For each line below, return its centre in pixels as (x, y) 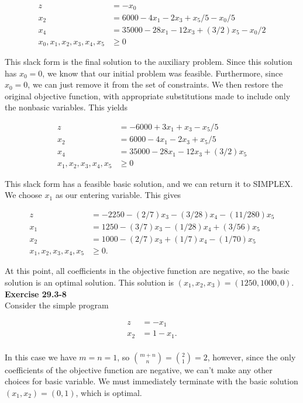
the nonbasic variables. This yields (66, 107)
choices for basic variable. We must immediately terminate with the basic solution (151, 381)
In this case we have (41, 357)
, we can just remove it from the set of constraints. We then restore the (155, 84)
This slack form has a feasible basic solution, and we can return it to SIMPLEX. (149, 183)
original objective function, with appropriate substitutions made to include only (148, 95)
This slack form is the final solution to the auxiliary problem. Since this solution (149, 62)
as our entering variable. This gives (118, 195)
